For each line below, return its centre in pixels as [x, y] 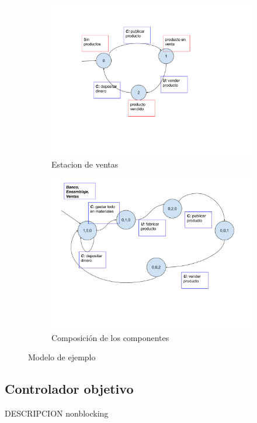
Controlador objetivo [69, 389]
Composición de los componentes [110, 337]
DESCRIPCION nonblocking [57, 413]
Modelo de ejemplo [62, 357]
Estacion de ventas [85, 164]
